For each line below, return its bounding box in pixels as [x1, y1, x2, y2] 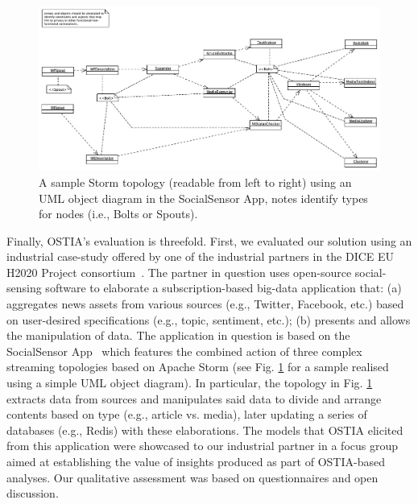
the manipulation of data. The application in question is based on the [6, 327, 350, 344]
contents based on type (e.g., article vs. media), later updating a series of [6, 406, 367, 423]
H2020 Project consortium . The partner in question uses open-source [6, 263, 352, 280]
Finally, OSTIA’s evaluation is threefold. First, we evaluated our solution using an [6, 232, 412, 249]
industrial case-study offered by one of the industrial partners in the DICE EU [6, 248, 395, 265]
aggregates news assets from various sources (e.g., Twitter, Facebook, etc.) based [6, 295, 404, 312]
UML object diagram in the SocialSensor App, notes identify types [39, 189, 368, 206]
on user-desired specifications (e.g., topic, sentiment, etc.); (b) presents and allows [6, 311, 411, 328]
